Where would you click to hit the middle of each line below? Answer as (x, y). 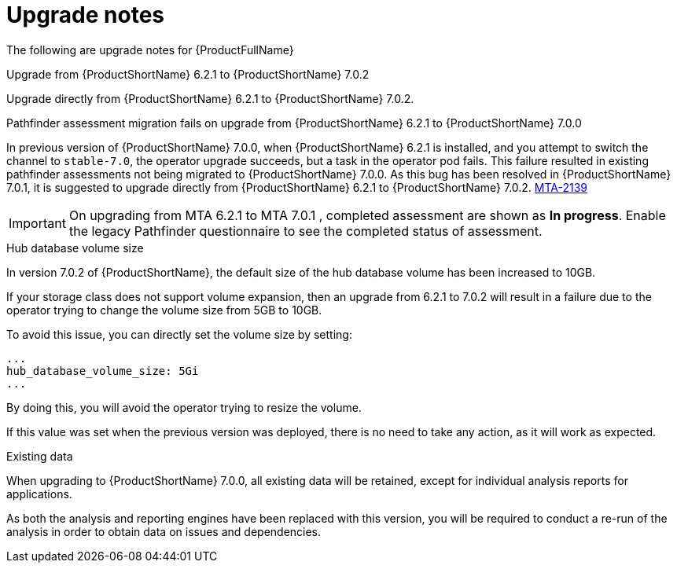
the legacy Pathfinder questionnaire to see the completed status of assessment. (305, 231)
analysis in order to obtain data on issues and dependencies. (164, 531)
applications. (39, 494)
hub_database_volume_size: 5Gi (103, 371)
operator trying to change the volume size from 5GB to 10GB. (164, 310)
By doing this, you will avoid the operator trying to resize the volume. (184, 407)
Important (37, 223)
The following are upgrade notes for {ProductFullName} (150, 50)
